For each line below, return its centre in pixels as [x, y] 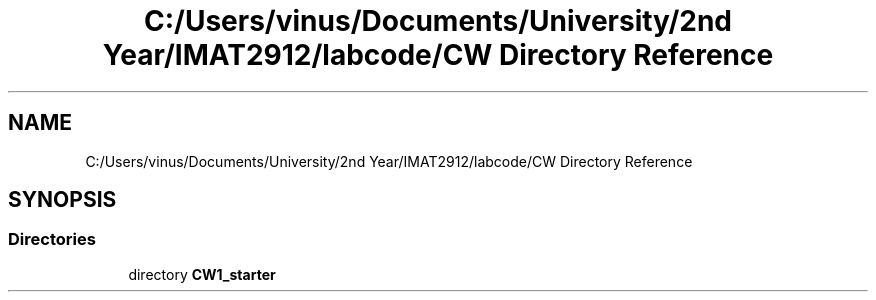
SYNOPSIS [62, 200]
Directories [52, 239]
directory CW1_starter [202, 274]
